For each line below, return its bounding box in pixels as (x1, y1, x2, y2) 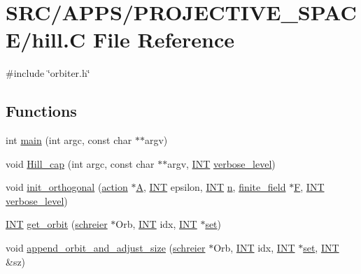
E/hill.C (6, 25, 86, 54)
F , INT (294, 180, 325, 194)
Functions (6, 100, 77, 122)
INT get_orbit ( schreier (6, 217, 108, 231)
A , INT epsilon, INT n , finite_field (136, 180, 286, 194)
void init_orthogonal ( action (6, 180, 128, 194)
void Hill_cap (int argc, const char (6, 156, 155, 171)
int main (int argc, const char (6, 133, 132, 147)
